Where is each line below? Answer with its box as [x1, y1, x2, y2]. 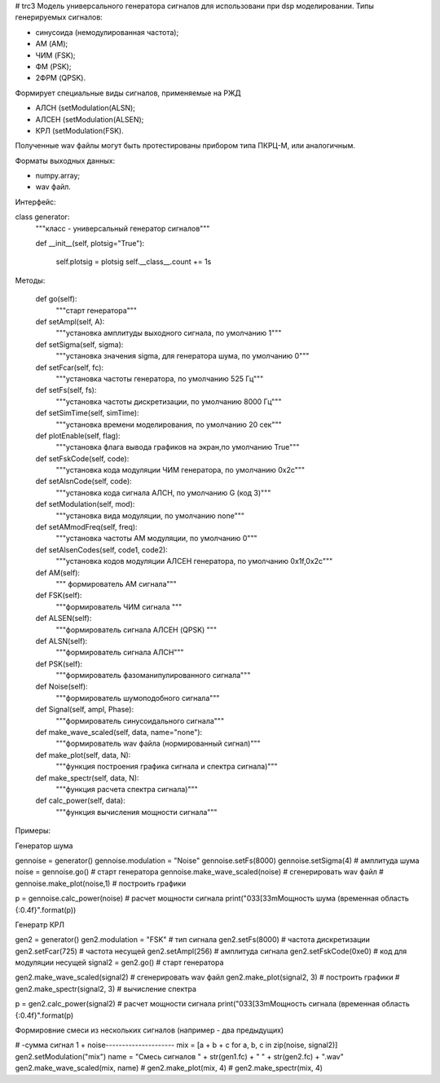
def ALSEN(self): [35, 614, 92, 623]
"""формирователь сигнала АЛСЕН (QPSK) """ [55, 624, 218, 635]
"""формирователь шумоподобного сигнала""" [55, 693, 220, 702]
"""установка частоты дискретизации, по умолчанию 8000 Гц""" [55, 396, 282, 407]
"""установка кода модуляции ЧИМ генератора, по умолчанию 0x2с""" [55, 465, 306, 475]
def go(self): [35, 294, 77, 304]
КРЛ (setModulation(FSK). [35, 125, 124, 135]
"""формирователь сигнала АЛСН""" [55, 648, 184, 658]
